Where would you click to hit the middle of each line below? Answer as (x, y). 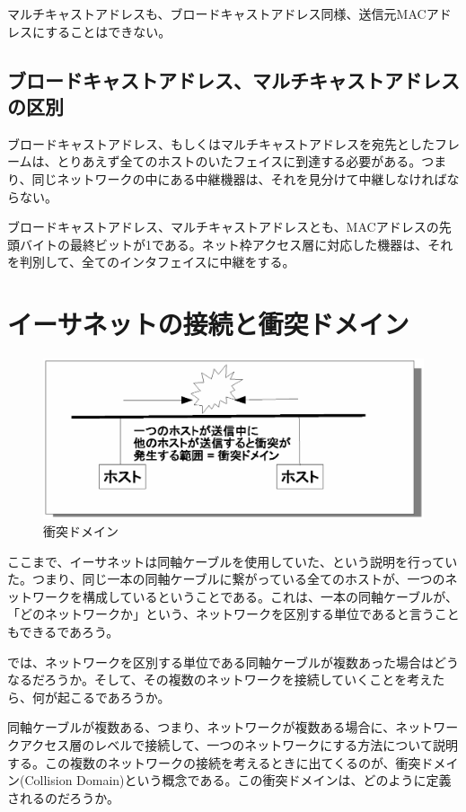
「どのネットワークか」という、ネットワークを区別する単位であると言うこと (233, 614)
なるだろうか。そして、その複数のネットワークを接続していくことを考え (220, 680)
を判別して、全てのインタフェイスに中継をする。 (151, 262)
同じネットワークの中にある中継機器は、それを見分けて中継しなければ (239, 178)
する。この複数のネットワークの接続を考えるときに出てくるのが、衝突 (214, 762)
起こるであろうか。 (114, 697)
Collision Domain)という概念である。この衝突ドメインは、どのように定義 (238, 780)
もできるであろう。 (63, 632)
